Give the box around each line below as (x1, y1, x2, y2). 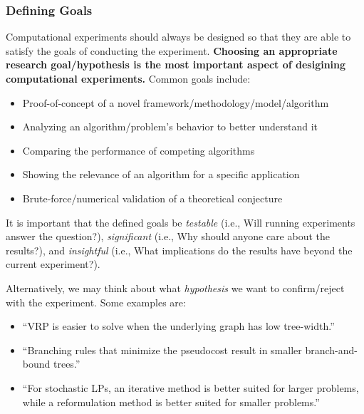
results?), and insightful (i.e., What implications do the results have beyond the (6, 242, 353, 257)
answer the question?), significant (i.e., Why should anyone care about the (6, 229, 331, 244)
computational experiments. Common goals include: (6, 71, 251, 86)
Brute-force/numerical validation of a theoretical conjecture (22, 190, 283, 205)
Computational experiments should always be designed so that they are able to (6, 29, 351, 44)
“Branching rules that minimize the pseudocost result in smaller (22, 342, 302, 357)
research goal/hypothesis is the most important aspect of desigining (6, 57, 346, 72)
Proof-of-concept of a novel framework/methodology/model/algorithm (22, 95, 329, 110)
